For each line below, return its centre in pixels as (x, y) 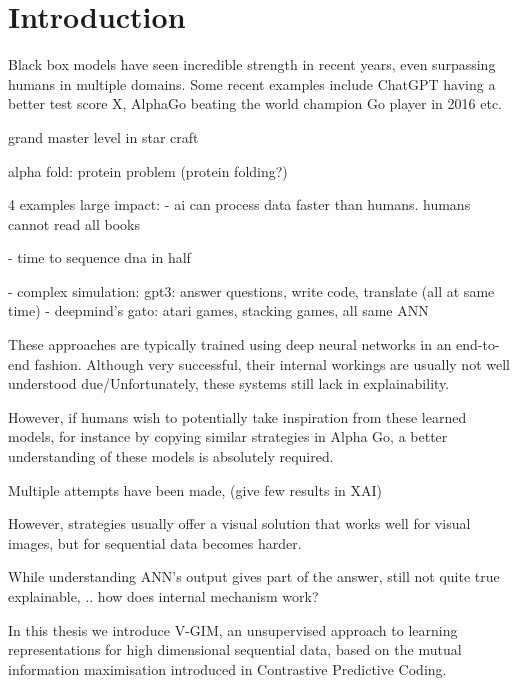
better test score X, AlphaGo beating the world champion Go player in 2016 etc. (255, 103)
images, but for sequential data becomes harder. (155, 542)
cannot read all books (74, 223)
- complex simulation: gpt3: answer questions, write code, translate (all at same (251, 290)
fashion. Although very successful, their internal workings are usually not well (272, 363)
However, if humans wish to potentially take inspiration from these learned (237, 416)
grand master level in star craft (103, 136)
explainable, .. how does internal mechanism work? (163, 596)
